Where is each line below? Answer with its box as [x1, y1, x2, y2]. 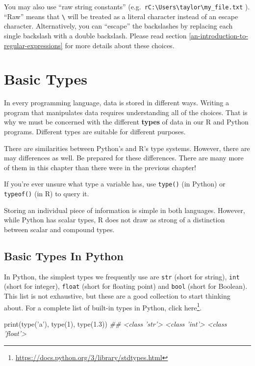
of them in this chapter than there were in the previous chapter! [4, 162, 196, 172]
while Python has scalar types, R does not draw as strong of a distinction [4, 214, 225, 225]
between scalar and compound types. [4, 224, 115, 234]
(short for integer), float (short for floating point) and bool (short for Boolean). [4, 281, 248, 291]
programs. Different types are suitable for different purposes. [4, 126, 186, 136]
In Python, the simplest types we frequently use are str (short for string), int [4, 271, 240, 281]
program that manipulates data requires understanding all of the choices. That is [4, 107, 248, 117]
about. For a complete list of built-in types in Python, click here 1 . [4, 301, 202, 312]
